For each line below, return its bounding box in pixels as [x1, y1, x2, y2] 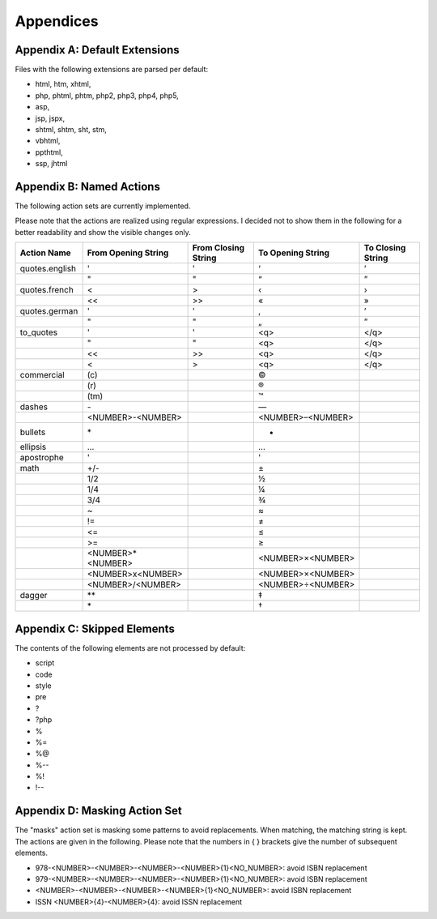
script [35, 658, 55, 668]
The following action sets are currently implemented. [15, 201, 191, 211]
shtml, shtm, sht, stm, [35, 125, 107, 135]
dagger [19, 590, 48, 601]
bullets [19, 426, 46, 438]
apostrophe [19, 452, 64, 464]
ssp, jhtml [35, 159, 68, 169]
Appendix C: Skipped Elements [15, 622, 176, 635]
